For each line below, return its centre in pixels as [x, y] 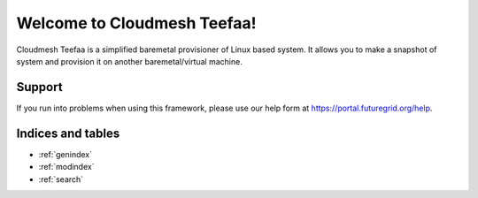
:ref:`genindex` [66, 154]
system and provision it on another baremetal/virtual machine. [129, 61]
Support [39, 87]
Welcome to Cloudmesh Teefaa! [136, 23]
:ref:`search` [61, 179]
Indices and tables [68, 133]
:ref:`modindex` [66, 167]
